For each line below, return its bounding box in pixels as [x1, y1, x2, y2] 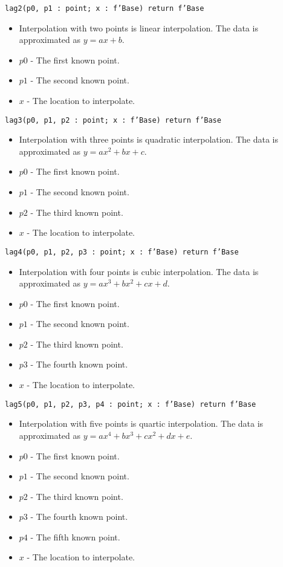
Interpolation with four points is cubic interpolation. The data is [19, 265, 259, 277]
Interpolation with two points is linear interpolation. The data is [19, 21, 258, 34]
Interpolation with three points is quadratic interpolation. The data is [19, 133, 279, 146]
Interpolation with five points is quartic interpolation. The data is [19, 417, 264, 430]
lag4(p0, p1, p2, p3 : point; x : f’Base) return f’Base [5, 247, 239, 256]
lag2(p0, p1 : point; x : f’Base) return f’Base [5, 4, 204, 13]
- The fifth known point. [30, 530, 120, 543]
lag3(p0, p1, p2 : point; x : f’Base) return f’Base [5, 115, 221, 125]
